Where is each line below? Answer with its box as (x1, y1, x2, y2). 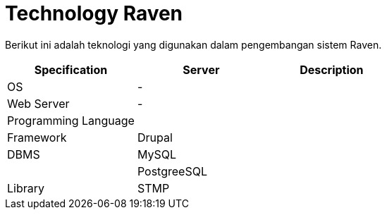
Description (300, 62, 364, 77)
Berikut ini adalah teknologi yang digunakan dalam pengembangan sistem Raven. (5, 38, 382, 51)
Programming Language (7, 113, 135, 128)
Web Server (7, 96, 70, 111)
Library (7, 180, 44, 195)
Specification (34, 62, 108, 77)
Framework (7, 130, 67, 145)
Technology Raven (5, 1, 183, 25)
